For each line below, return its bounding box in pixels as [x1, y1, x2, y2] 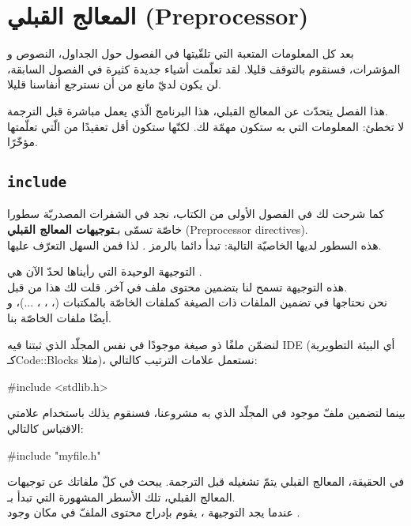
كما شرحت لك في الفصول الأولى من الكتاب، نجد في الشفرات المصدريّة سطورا [7, 205, 384, 222]
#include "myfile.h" [7, 446, 101, 463]
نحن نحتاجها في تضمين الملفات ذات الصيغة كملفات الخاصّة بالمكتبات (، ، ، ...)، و [7, 294, 387, 310]
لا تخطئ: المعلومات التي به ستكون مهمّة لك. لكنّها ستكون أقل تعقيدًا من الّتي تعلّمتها [7, 118, 405, 134]
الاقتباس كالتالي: [7, 420, 84, 436]
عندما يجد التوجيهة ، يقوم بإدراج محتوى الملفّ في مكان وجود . [7, 504, 300, 520]
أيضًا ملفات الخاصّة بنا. [7, 310, 111, 326]
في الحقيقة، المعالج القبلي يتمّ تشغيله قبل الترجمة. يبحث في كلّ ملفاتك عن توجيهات [7, 473, 405, 490]
